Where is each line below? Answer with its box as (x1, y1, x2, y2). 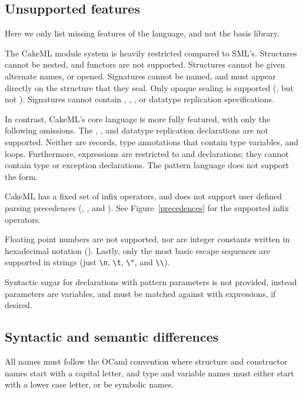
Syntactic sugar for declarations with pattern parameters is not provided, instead (5, 275, 297, 288)
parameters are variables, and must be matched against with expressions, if (5, 287, 276, 299)
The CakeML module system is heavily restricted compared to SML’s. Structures (5, 46, 297, 59)
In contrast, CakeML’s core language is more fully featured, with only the (5, 112, 271, 125)
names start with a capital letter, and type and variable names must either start (5, 366, 294, 379)
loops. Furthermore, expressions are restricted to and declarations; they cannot (5, 147, 289, 159)
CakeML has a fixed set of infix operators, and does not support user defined (5, 190, 282, 202)
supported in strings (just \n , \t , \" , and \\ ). (5, 256, 170, 268)
